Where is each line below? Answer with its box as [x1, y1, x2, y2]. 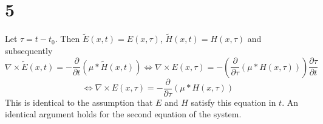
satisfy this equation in [191, 95, 276, 108]
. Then [55, 32, 80, 45]
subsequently [5, 44, 53, 57]
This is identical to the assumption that [5, 95, 153, 108]
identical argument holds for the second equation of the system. [5, 108, 242, 120]
